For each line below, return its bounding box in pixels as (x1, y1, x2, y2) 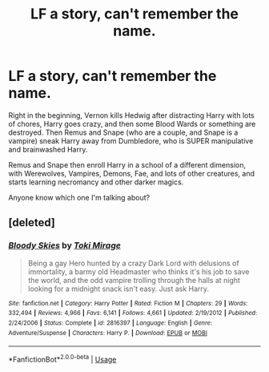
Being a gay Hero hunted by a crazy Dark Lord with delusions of (27, 258, 239, 268)
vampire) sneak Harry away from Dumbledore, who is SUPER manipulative (8, 135, 254, 145)
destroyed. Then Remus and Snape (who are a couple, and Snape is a (8, 127, 239, 137)
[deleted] (8, 216, 56, 229)
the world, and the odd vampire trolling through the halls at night (27, 275, 240, 285)
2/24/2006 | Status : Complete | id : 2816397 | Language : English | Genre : (8, 318, 213, 327)
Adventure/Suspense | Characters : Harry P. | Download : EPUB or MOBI (8, 329, 208, 337)
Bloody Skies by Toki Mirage (8, 240, 122, 251)
